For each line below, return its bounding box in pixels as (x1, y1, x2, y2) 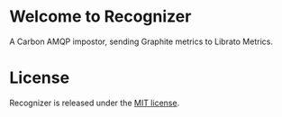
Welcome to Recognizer (9, 6, 192, 27)
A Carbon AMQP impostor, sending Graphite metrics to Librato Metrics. (9, 36, 273, 47)
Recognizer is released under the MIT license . (9, 97, 180, 108)
